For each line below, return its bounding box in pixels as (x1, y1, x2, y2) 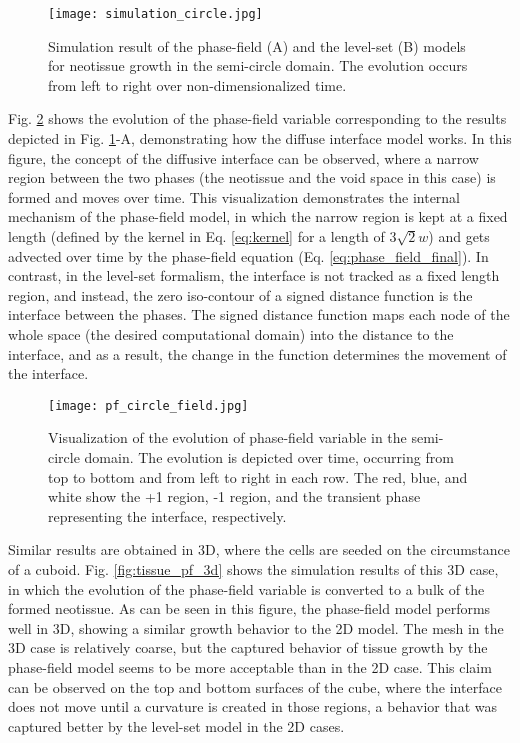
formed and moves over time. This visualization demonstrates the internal (8, 186, 461, 207)
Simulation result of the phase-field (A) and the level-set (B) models (48, 35, 466, 56)
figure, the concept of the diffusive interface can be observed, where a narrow (8, 147, 479, 168)
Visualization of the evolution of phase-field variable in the (48, 427, 407, 448)
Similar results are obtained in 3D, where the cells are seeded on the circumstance (8, 539, 511, 560)
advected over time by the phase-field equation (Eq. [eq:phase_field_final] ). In (8, 245, 489, 266)
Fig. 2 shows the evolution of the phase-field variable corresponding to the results (8, 108, 507, 129)
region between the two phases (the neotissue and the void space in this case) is (8, 167, 496, 188)
